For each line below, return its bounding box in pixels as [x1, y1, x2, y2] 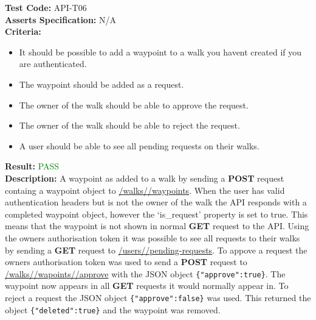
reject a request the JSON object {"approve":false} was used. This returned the [5, 291, 311, 304]
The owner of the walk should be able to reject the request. [19, 119, 240, 132]
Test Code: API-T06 [5, 1, 87, 13]
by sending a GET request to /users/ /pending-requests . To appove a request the [5, 243, 307, 256]
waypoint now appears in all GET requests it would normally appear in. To [5, 279, 289, 292]
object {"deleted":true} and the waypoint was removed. [5, 303, 221, 316]
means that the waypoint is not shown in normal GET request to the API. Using [5, 219, 309, 232]
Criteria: [5, 25, 41, 38]
